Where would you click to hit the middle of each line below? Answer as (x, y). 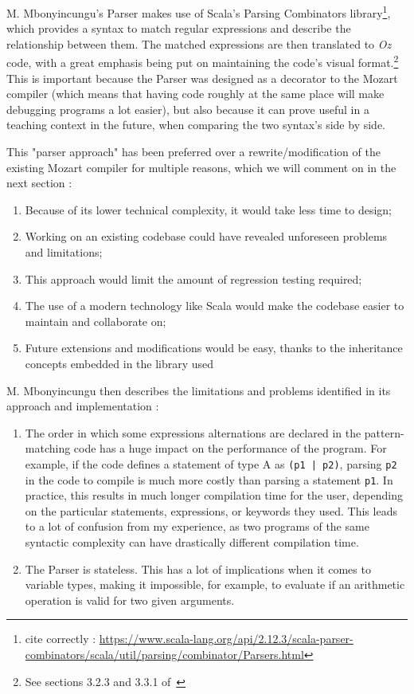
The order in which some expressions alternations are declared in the (193, 432)
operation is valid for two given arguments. (130, 600)
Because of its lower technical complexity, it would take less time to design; (209, 209)
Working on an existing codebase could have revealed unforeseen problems (206, 236)
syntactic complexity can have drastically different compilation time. (192, 542)
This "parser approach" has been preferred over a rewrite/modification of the (193, 152)
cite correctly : (61, 639)
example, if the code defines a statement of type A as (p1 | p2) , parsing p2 (211, 463)
